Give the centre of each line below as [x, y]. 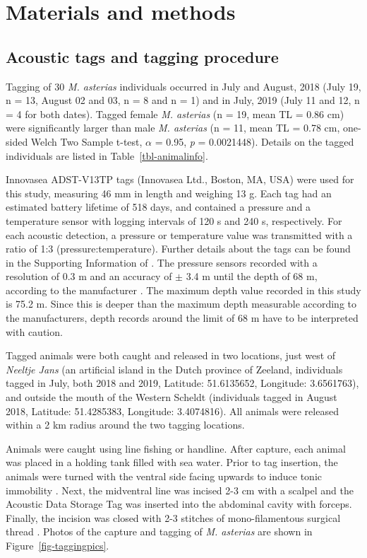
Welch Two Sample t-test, [86, 141]
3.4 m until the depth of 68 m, [252, 276]
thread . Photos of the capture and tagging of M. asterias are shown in [159, 531]
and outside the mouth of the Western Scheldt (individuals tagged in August [172, 397]
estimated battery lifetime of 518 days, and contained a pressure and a [158, 207]
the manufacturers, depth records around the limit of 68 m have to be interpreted [182, 318]
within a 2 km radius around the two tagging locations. [125, 425]
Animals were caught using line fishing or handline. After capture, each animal [176, 448]
